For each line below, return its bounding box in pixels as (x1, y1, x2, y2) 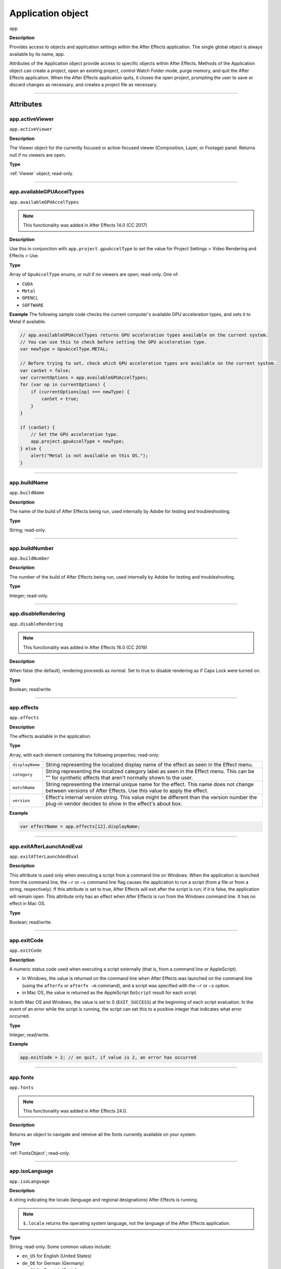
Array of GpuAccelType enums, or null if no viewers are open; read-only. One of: (9, 272, 179, 278)
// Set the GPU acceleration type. (30, 431, 119, 438)
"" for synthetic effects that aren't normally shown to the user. (46, 774, 193, 781)
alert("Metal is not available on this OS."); (30, 453, 149, 459)
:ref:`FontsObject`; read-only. (9, 1150, 70, 1156)
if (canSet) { (20, 424, 55, 430)
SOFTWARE (22, 302, 44, 308)
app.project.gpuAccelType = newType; (30, 439, 125, 444)
